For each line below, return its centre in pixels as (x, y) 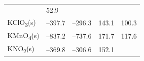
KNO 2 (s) (21, 49)
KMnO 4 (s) (23, 36)
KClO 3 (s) (22, 22)
